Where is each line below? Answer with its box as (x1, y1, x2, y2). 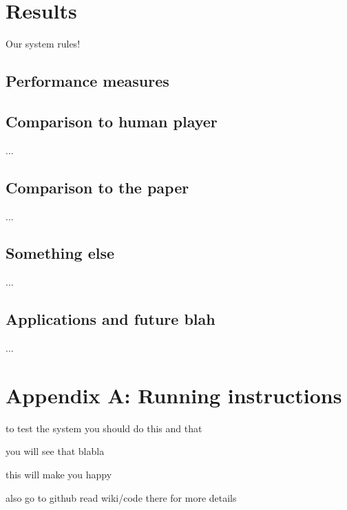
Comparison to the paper (6, 176, 189, 198)
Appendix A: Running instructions (6, 381, 342, 409)
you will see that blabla (6, 444, 105, 458)
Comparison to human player (6, 110, 218, 131)
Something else (6, 242, 115, 264)
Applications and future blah (6, 308, 215, 330)
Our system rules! (6, 36, 81, 51)
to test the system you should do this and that (6, 421, 202, 435)
